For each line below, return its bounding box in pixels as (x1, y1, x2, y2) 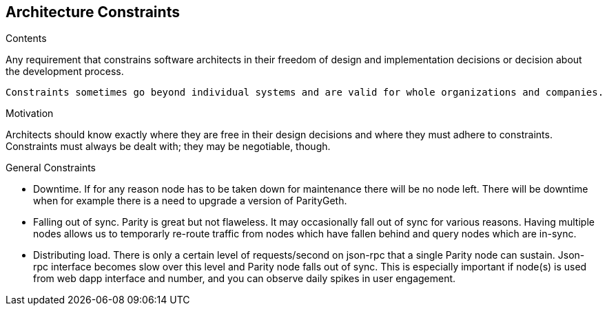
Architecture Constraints (6, 3, 180, 21)
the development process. (6, 65, 124, 78)
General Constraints (6, 162, 96, 174)
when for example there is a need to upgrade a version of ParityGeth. (33, 195, 347, 207)
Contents (6, 32, 47, 45)
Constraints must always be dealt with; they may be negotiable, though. (6, 140, 331, 153)
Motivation (6, 107, 54, 120)
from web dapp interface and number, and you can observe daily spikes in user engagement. (33, 272, 456, 285)
